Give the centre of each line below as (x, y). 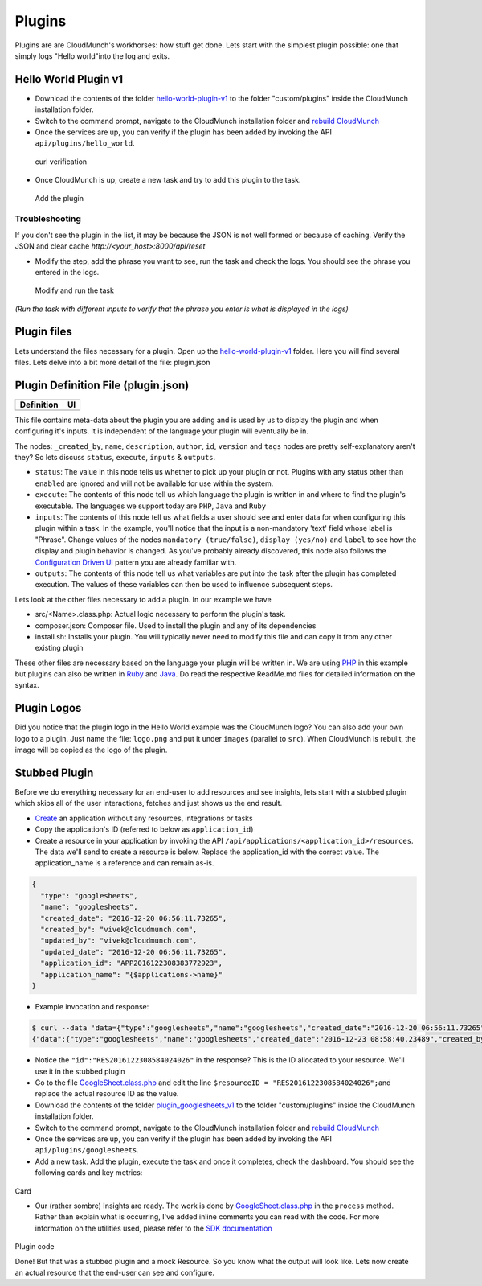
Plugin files (43, 332)
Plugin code (35, 1247)
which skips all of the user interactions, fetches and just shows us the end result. (149, 803)
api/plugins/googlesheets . (87, 1150)
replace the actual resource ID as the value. (107, 1094)
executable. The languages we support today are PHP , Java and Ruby (151, 506)
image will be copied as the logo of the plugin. (91, 750)
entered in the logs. (67, 272)
